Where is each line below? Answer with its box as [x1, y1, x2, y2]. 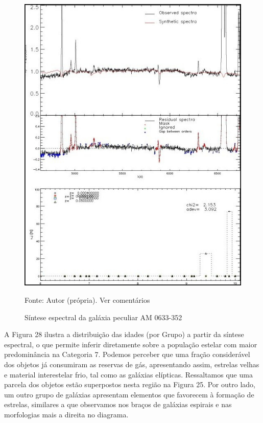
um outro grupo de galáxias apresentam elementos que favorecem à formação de [4, 389, 254, 399]
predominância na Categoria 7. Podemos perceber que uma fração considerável [4, 349, 250, 360]
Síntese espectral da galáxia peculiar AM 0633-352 [25, 311, 182, 322]
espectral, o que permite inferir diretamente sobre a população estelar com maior [4, 339, 257, 349]
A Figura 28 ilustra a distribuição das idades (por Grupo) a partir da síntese [4, 329, 244, 340]
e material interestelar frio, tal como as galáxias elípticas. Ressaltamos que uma [4, 369, 253, 380]
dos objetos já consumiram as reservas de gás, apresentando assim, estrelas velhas [4, 359, 259, 370]
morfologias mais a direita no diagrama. [4, 409, 129, 419]
